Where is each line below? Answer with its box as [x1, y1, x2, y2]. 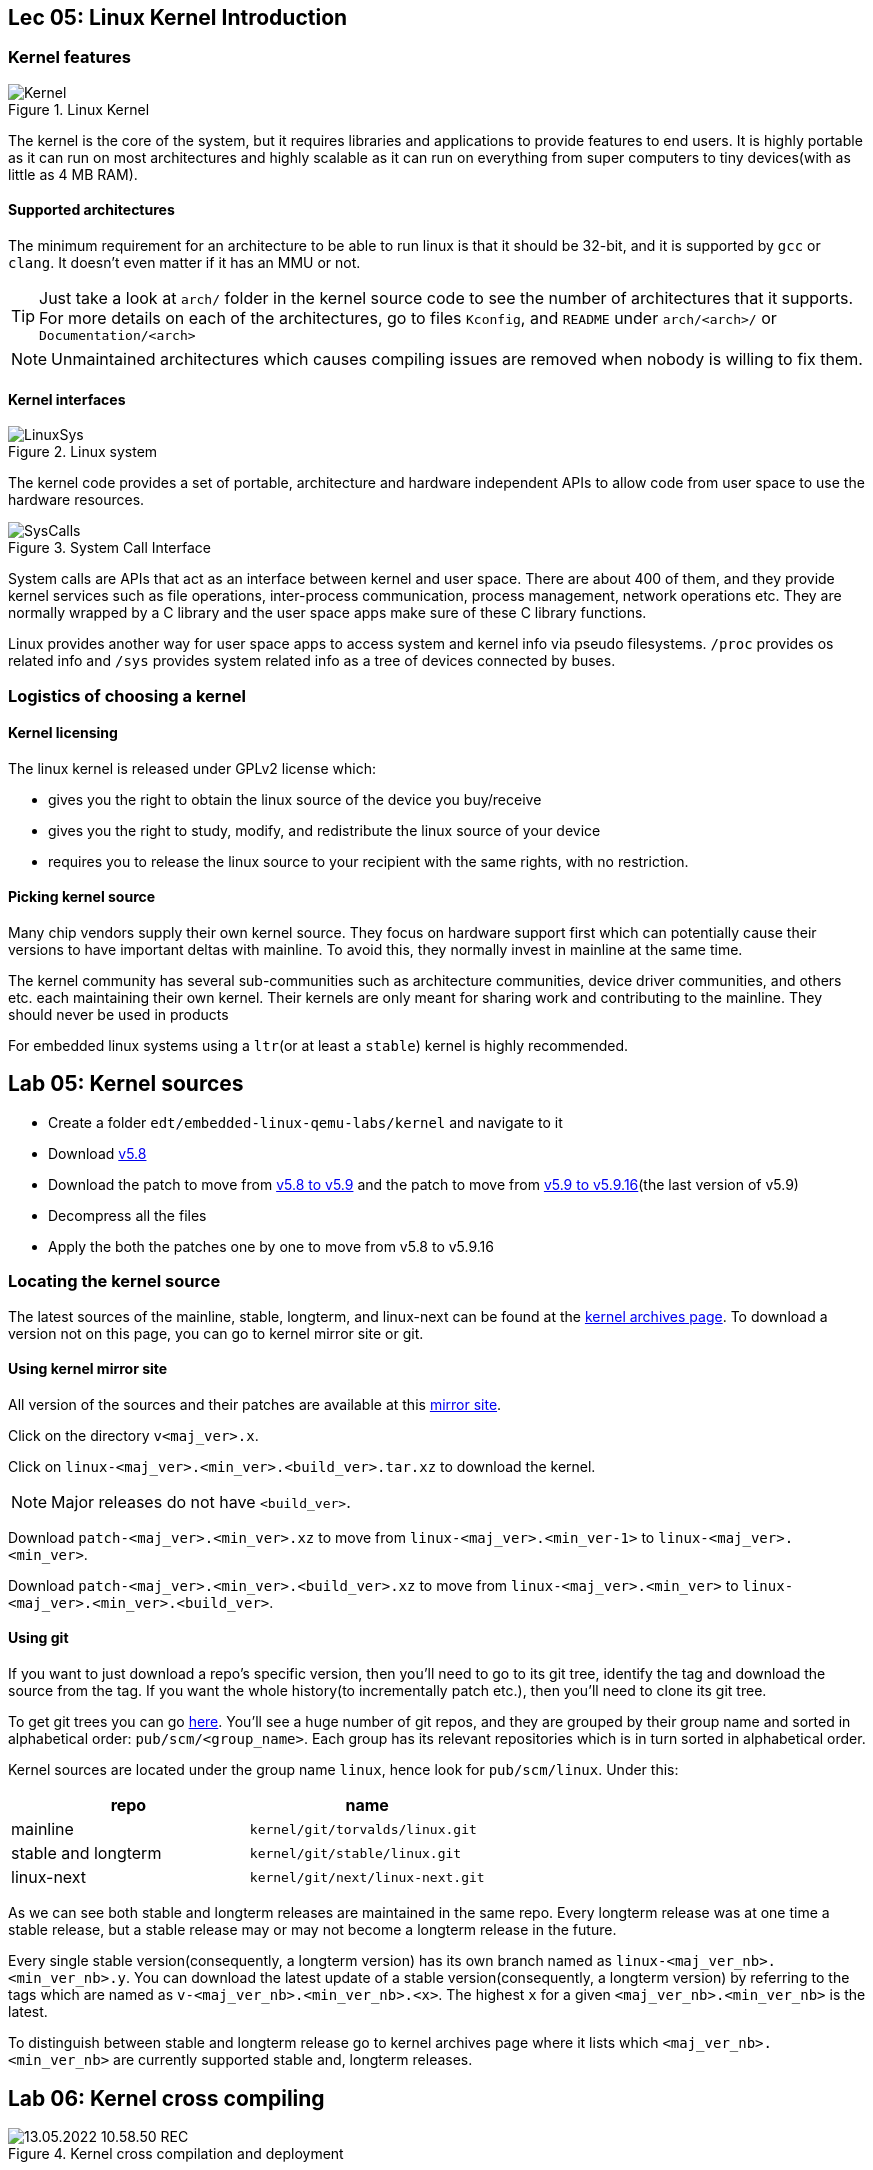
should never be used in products [8, 1006, 229, 1024]
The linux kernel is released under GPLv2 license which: [8, 759, 376, 777]
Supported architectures [8, 201, 175, 219]
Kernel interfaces [8, 390, 126, 408]
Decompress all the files [48, 1206, 207, 1224]
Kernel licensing [8, 724, 118, 742]
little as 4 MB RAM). [8, 165, 138, 183]
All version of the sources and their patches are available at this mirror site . [8, 1395, 502, 1413]
